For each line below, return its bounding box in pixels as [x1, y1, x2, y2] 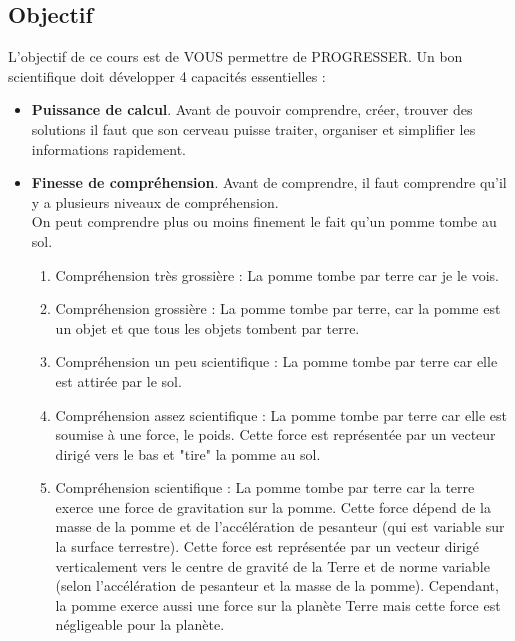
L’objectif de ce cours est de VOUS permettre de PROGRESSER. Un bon [8, 46, 463, 67]
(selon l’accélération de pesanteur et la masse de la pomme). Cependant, [55, 575, 499, 596]
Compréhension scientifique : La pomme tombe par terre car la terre [55, 477, 475, 498]
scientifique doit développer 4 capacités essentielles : [8, 65, 326, 86]
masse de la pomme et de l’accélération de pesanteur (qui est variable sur [55, 516, 505, 537]
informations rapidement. [31, 138, 186, 159]
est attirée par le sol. [55, 370, 182, 391]
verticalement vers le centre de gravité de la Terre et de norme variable [55, 555, 490, 576]
